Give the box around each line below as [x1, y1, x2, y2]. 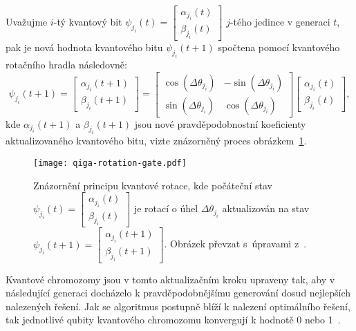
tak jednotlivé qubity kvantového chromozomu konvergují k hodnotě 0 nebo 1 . [6, 312, 341, 327]
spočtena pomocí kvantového [218, 40, 340, 55]
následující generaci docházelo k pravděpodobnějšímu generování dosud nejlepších [6, 285, 351, 300]
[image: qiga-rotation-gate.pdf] [33, 158, 187, 168]
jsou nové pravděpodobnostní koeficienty [134, 116, 306, 131]
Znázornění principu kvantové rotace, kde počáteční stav [33, 178, 272, 192]
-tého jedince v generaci [229, 15, 330, 29]
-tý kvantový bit [53, 15, 122, 29]
